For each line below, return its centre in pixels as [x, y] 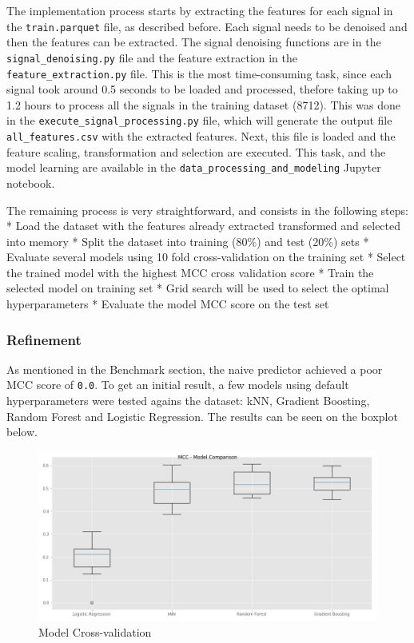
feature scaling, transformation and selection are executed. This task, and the [196, 151]
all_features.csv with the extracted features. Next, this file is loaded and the [201, 136]
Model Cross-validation [95, 631]
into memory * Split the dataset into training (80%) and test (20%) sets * [188, 241]
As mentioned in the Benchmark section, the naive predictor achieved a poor [195, 369]
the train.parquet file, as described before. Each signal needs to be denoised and [207, 26]
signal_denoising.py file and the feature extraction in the [152, 57]
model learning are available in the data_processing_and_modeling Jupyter [194, 167]
